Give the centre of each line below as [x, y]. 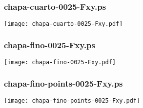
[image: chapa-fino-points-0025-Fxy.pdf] [72, 100]
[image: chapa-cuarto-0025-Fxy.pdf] [63, 24]
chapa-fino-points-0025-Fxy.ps [63, 83]
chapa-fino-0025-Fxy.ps [50, 45]
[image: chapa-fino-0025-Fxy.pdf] [60, 63]
